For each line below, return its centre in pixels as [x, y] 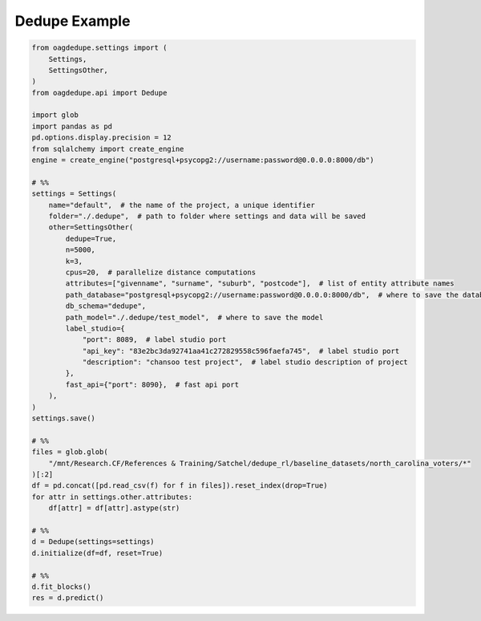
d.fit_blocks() [61, 586]
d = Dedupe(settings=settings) [93, 542]
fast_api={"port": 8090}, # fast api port [152, 384]
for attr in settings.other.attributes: [112, 497]
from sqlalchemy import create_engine [108, 149]
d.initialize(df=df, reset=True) [97, 553]
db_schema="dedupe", [106, 306]
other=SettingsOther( [91, 227]
